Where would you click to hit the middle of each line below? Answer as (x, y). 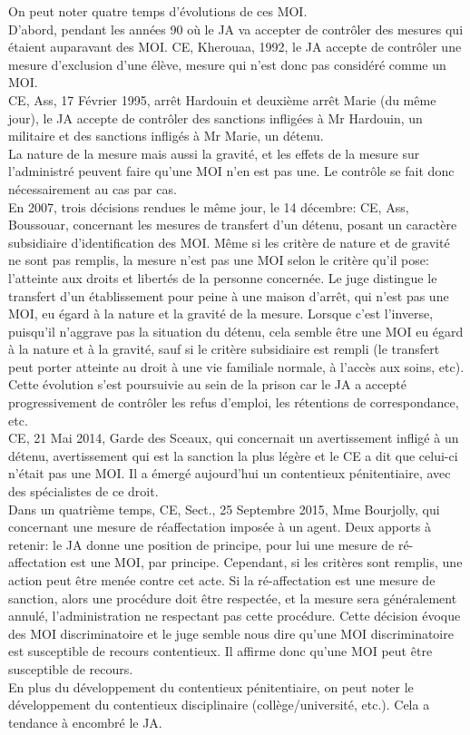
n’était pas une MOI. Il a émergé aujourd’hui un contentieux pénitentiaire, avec (230, 473)
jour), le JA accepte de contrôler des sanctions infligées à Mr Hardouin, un (215, 118)
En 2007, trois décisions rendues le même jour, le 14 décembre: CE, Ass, (209, 206)
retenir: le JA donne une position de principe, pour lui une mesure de (201, 544)
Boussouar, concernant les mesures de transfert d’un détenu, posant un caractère (233, 225)
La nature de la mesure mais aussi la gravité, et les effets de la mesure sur (214, 153)
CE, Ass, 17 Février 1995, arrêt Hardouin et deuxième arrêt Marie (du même (222, 99)
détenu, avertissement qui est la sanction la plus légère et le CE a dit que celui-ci (233, 455)
